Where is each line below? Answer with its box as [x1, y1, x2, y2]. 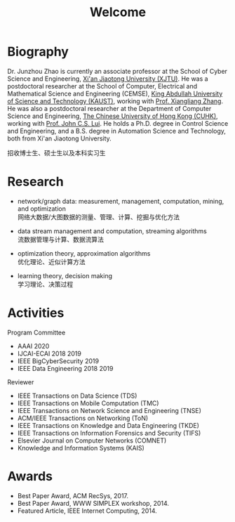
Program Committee [7, 328, 66, 337]
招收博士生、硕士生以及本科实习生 [7, 148, 106, 157]
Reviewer [7, 377, 34, 386]
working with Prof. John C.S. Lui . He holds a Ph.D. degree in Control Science [7, 119, 229, 127]
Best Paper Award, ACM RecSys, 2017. [17, 491, 128, 500]
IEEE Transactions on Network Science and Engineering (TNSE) [17, 406, 201, 415]
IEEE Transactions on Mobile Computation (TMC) [17, 398, 159, 407]
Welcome [90, 4, 146, 20]
